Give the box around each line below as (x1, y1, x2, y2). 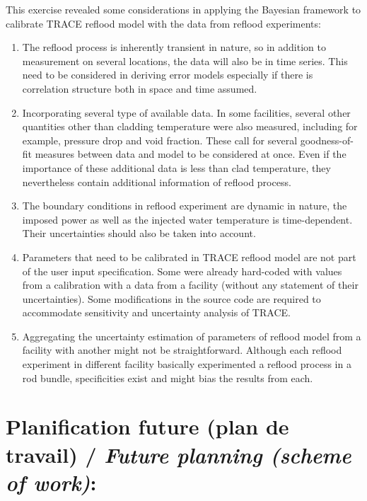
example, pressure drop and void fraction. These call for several (22, 132, 298, 147)
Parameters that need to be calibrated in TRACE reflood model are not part (22, 249, 356, 264)
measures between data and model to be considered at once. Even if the (35, 146, 346, 161)
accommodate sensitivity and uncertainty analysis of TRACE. (22, 305, 291, 320)
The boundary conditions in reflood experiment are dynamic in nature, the (22, 198, 347, 213)
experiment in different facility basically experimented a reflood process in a (22, 357, 351, 372)
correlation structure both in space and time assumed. (22, 81, 257, 96)
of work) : (6, 467, 97, 497)
